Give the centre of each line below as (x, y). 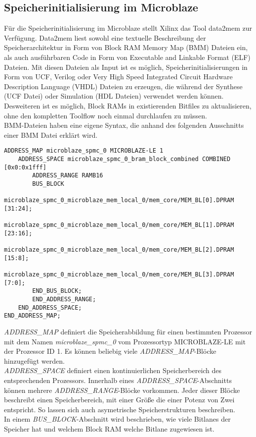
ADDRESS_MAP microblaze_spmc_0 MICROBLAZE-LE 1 (84, 151)
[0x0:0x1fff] (25, 167)
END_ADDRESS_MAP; (32, 316)
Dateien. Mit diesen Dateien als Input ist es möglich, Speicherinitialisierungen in (126, 67)
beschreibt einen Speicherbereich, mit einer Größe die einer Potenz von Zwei (119, 400)
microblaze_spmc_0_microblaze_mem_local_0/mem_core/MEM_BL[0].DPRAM (119, 200)
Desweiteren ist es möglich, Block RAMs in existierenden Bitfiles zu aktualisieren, (128, 105)
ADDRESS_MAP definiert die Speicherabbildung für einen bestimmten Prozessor (128, 332)
